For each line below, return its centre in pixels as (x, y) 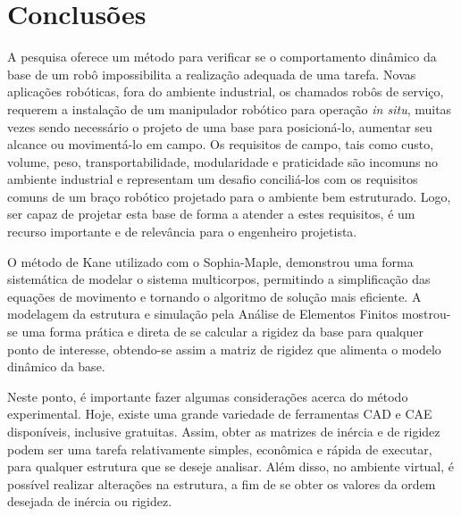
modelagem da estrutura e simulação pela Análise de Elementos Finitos (203, 314)
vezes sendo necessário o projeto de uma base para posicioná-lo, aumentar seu (220, 126)
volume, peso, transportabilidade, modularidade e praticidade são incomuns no (222, 161)
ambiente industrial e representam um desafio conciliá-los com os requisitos (213, 179)
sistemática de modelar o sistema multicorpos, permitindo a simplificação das (219, 279)
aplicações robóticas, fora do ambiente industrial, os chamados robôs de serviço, (226, 92)
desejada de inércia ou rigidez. (90, 501)
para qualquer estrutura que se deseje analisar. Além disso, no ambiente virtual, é (231, 466)
